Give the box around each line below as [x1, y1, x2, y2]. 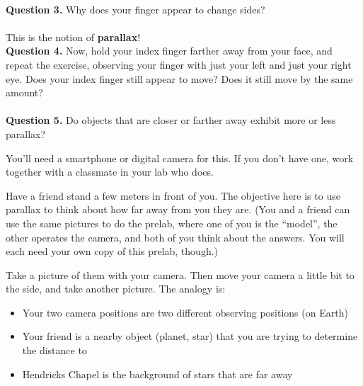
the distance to [22, 343, 87, 358]
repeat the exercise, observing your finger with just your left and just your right [6, 57, 352, 72]
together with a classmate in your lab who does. [6, 164, 214, 179]
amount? [6, 85, 43, 100]
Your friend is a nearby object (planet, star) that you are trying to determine [22, 329, 358, 344]
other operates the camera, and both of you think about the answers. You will [6, 229, 345, 244]
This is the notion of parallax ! [6, 29, 141, 44]
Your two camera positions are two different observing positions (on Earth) [22, 305, 348, 319]
